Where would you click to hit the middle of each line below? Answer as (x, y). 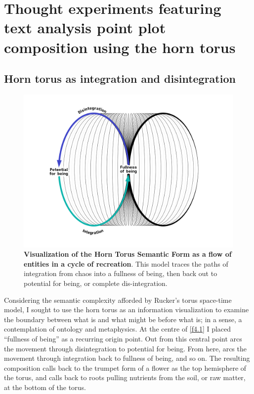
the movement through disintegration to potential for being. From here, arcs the (125, 348)
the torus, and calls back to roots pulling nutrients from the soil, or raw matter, (125, 377)
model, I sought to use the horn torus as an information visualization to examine (127, 310)
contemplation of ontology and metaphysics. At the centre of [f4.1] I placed (118, 329)
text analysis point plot (85, 28)
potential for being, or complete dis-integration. (96, 283)
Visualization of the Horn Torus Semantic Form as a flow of (128, 254)
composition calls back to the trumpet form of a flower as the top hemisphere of (125, 367)
